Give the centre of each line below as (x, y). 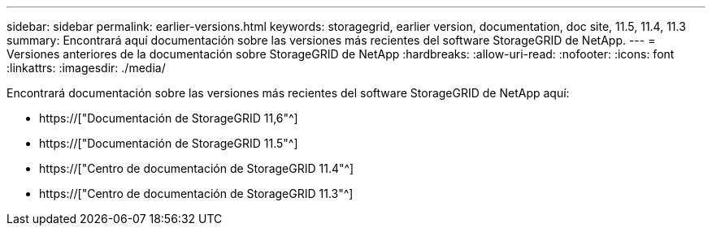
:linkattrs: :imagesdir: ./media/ (86, 68)
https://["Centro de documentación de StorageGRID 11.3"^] (196, 193)
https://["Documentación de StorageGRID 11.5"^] (169, 143)
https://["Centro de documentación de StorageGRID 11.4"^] (197, 168)
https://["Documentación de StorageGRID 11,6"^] (169, 118)
